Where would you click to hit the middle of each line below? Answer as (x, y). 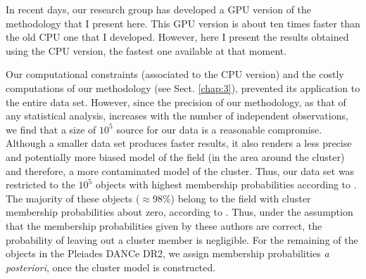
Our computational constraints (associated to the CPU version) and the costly (175, 74)
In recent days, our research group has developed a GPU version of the (159, 9)
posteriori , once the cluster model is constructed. (111, 267)
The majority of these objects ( (73, 198)
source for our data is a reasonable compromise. (219, 129)
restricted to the (40, 184)
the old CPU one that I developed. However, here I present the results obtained (177, 37)
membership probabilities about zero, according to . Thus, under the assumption (179, 212)
